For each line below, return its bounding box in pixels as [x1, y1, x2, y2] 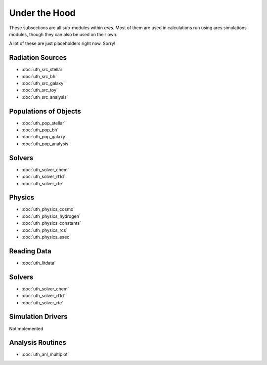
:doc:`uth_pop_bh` [21, 127, 59, 133]
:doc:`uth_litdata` [21, 260, 56, 266]
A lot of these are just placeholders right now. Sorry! [9, 41, 116, 46]
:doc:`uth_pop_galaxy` [21, 134, 67, 140]
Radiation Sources [9, 53, 67, 62]
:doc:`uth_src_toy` [21, 87, 58, 93]
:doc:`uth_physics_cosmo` [21, 206, 75, 212]
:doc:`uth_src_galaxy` [21, 81, 65, 86]
